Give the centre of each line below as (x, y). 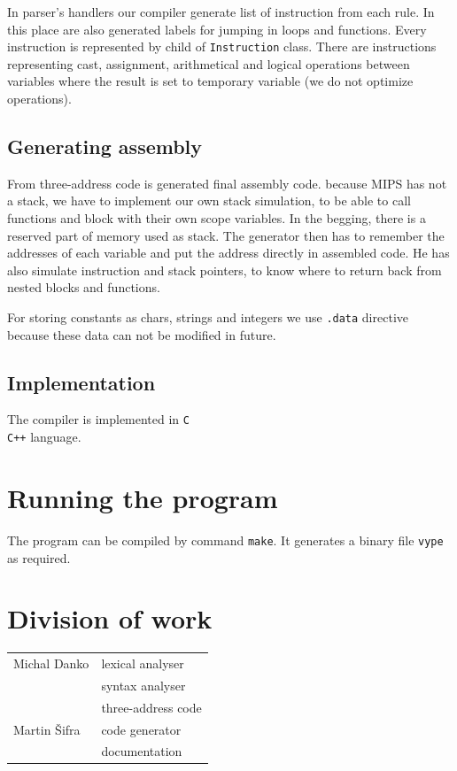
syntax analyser (143, 685)
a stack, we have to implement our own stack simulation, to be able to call (209, 200)
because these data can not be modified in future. (142, 334)
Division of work (110, 618)
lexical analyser (143, 663)
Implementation (81, 382)
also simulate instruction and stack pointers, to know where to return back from (225, 270)
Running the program (143, 497)
